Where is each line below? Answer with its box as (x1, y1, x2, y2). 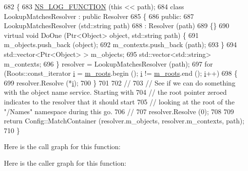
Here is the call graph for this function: (4, 141, 121, 152)
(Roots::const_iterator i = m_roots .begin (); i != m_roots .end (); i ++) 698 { (4, 68, 238, 78)
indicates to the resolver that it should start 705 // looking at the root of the (4, 96, 235, 106)
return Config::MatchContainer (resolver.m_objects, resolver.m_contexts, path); (4, 116, 245, 126)
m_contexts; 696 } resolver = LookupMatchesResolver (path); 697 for (4, 58, 213, 68)
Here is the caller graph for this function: (4, 157, 127, 168)
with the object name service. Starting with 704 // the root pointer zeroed (4, 87, 227, 97)
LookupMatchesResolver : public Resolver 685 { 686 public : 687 (4, 11, 194, 21)
